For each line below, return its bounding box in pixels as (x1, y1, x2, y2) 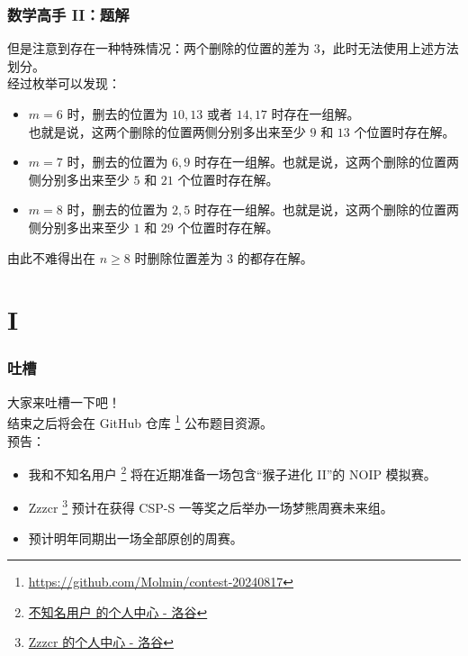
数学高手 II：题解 (7, 3, 130, 25)
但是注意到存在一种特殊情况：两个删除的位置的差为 (7, 39, 310, 58)
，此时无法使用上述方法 (319, 39, 459, 58)
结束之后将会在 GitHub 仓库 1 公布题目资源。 (7, 411, 273, 432)
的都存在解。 (237, 248, 313, 267)
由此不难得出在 (7, 248, 95, 267)
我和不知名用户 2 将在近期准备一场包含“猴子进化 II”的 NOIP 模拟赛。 (28, 462, 436, 483)
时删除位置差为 (134, 248, 223, 267)
